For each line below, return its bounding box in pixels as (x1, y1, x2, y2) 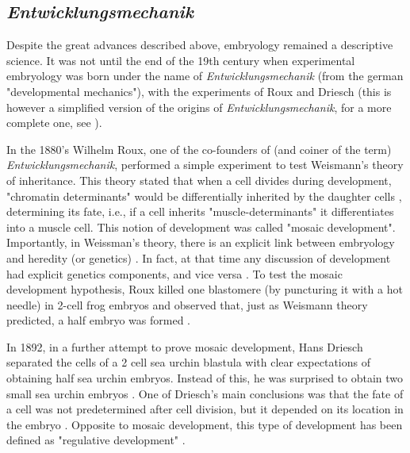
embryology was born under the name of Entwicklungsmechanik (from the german (6, 67, 404, 84)
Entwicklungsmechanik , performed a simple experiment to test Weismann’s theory (6, 156, 404, 173)
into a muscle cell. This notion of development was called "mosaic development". (6, 218, 396, 235)
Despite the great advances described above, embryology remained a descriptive (6, 36, 393, 53)
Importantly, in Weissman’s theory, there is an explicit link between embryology (6, 234, 395, 251)
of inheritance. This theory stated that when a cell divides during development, (6, 171, 392, 188)
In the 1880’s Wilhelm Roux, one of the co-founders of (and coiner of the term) (6, 140, 392, 157)
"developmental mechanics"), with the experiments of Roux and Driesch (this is (6, 83, 392, 99)
